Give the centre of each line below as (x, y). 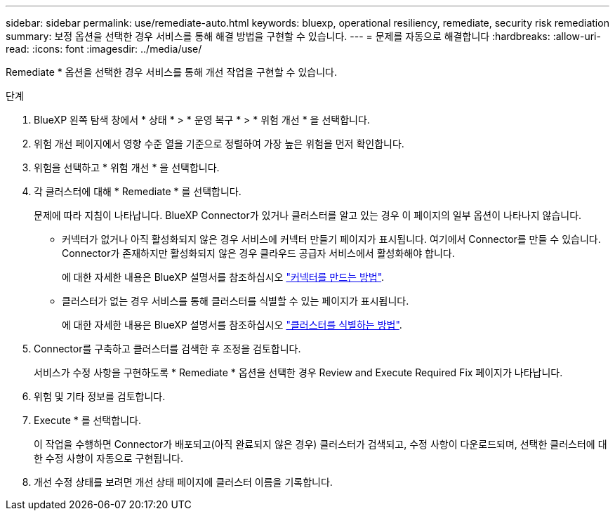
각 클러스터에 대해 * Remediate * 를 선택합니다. (138, 191)
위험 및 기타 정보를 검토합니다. (100, 396)
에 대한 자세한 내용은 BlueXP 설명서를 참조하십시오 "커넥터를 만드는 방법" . (223, 277)
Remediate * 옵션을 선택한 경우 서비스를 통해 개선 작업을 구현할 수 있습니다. (171, 72)
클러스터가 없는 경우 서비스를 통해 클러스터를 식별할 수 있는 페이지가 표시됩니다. (236, 301)
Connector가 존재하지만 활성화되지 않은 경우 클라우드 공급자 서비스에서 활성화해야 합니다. (258, 253)
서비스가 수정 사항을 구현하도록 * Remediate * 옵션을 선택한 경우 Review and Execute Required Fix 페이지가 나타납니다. (298, 372)
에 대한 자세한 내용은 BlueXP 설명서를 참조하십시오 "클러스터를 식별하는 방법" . (232, 325)
